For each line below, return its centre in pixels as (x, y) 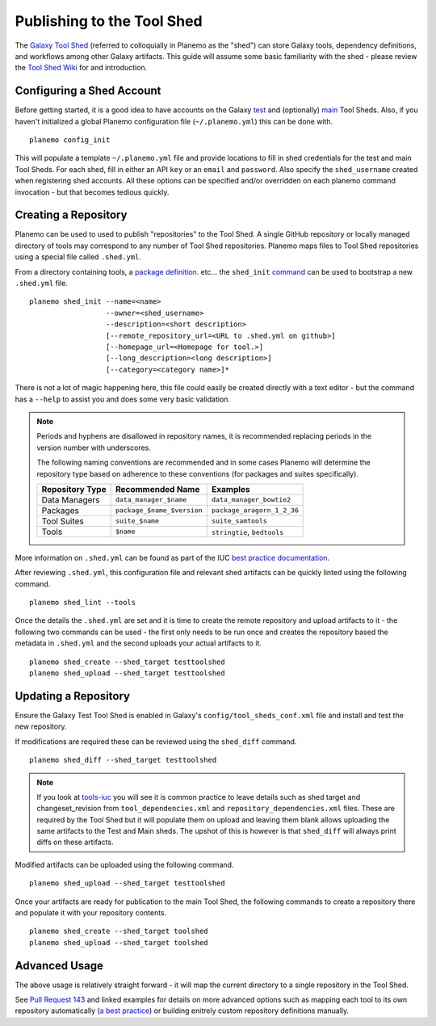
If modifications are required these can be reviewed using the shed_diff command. (156, 741)
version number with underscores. (94, 448)
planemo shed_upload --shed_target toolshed (119, 942)
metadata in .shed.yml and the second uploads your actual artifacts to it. (138, 643)
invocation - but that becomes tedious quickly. (92, 192)
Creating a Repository (71, 215)
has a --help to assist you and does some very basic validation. (122, 399)
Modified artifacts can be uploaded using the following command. (124, 864)
